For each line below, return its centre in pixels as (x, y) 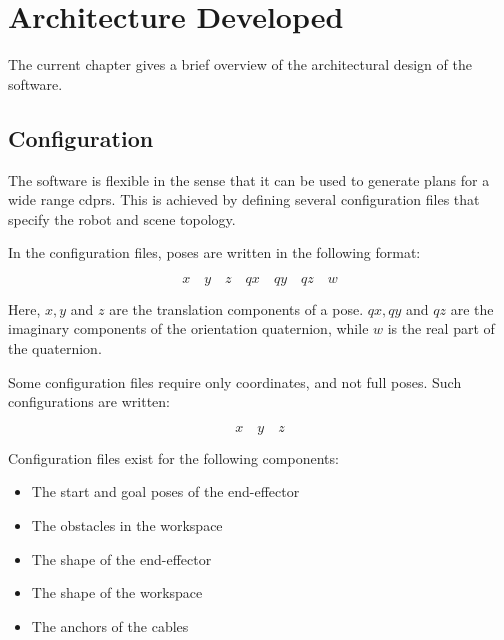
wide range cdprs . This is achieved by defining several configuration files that (244, 199)
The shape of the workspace (117, 592)
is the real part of (441, 328)
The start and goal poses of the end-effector (165, 491)
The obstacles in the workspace (127, 525)
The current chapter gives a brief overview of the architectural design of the (240, 64)
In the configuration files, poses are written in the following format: (214, 252)
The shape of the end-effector (121, 558)
